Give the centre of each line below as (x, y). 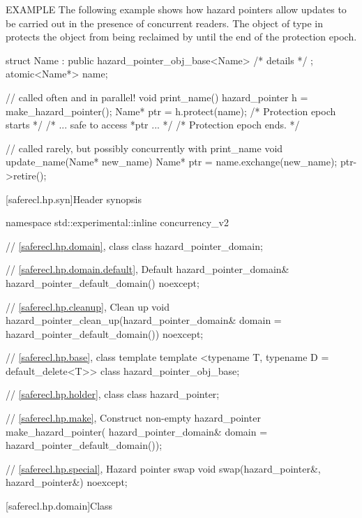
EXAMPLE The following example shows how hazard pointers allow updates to (176, 9)
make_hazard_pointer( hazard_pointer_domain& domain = (137, 431)
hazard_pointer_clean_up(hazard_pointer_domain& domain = (144, 320)
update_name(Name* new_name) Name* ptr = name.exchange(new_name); (172, 162)
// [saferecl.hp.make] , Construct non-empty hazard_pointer (133, 418)
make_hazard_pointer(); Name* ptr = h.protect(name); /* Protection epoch (171, 111)
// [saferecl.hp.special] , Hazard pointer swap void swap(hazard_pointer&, (163, 468)
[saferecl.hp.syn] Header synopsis (74, 199)
